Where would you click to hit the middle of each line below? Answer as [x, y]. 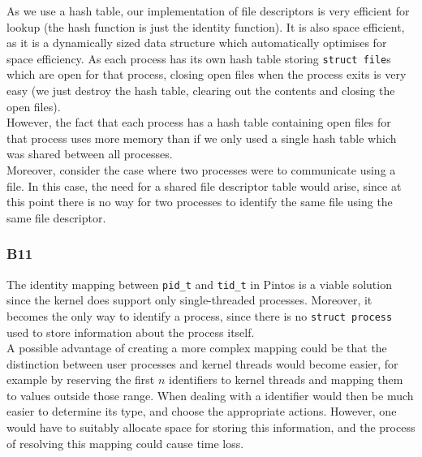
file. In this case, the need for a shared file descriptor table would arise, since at [204, 185]
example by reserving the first [81, 379]
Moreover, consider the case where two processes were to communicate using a [201, 170]
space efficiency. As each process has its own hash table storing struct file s [199, 58]
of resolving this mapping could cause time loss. [125, 443]
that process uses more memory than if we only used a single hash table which [202, 138]
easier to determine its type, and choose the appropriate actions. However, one [202, 411]
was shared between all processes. [90, 154]
